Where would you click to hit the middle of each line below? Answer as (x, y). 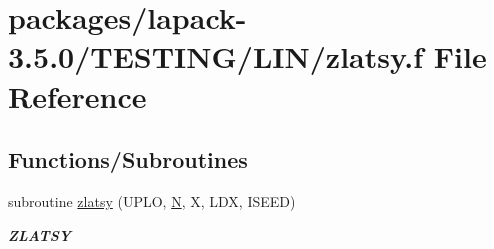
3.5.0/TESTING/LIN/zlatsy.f (216, 56)
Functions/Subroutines (128, 159)
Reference (77, 95)
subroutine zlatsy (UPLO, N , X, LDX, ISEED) (152, 200)
